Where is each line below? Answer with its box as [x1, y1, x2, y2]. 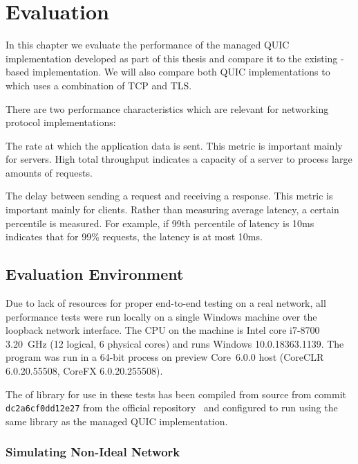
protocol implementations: [6, 115, 116, 130]
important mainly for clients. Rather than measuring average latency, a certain [6, 202, 339, 217]
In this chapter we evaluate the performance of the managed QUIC [6, 37, 290, 52]
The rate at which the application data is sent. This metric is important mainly [6, 138, 343, 152]
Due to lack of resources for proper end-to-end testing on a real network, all [6, 296, 326, 310]
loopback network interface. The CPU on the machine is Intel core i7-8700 [6, 323, 320, 337]
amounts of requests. [6, 165, 93, 179]
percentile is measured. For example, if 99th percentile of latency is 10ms [6, 215, 314, 230]
